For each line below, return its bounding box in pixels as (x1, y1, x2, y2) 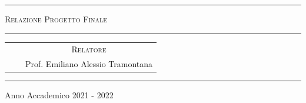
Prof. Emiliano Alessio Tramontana (25, 58, 153, 70)
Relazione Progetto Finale (5, 13, 108, 25)
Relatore (71, 43, 107, 55)
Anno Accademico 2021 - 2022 (5, 89, 114, 101)
